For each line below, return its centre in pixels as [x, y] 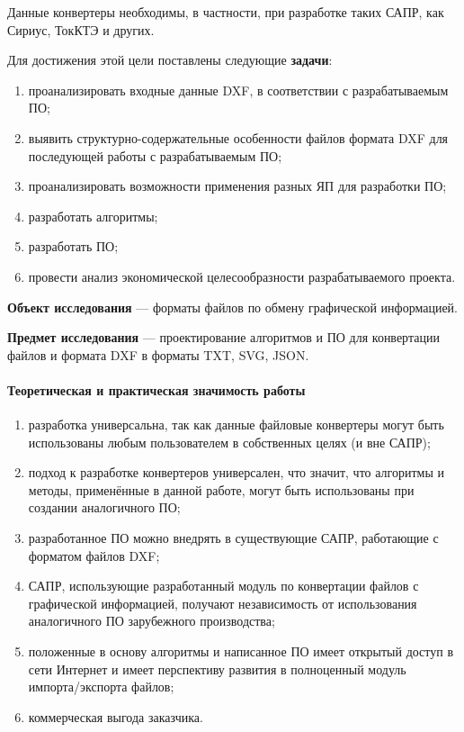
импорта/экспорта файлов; [101, 687]
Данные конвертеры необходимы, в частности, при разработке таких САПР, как [226, 12]
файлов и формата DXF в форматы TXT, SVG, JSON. [158, 354]
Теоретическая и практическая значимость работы [156, 389]
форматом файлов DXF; [94, 555]
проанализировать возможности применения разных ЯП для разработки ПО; [237, 186]
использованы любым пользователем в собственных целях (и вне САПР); [229, 442]
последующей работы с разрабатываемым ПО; [155, 155]
